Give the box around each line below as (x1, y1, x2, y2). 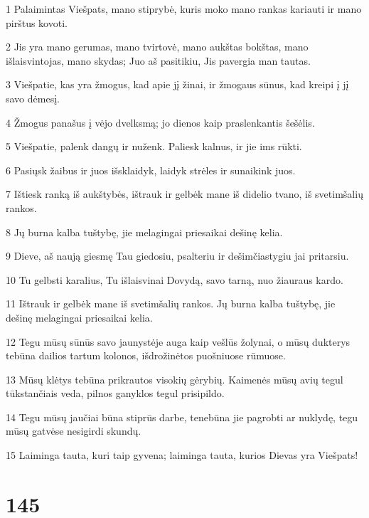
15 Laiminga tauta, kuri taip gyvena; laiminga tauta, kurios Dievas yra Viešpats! (6, 448, 358, 462)
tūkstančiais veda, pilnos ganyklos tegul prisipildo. (6, 386, 225, 401)
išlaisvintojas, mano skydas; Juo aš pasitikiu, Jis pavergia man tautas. (6, 53, 311, 68)
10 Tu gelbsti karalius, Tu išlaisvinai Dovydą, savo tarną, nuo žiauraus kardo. (6, 272, 343, 287)
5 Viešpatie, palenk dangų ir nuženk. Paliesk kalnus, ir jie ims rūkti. (6, 139, 302, 154)
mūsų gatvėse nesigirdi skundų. (6, 423, 141, 438)
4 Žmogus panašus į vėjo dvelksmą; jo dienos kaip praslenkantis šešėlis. (6, 115, 315, 129)
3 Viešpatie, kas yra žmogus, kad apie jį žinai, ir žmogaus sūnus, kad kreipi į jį (6, 77, 349, 92)
